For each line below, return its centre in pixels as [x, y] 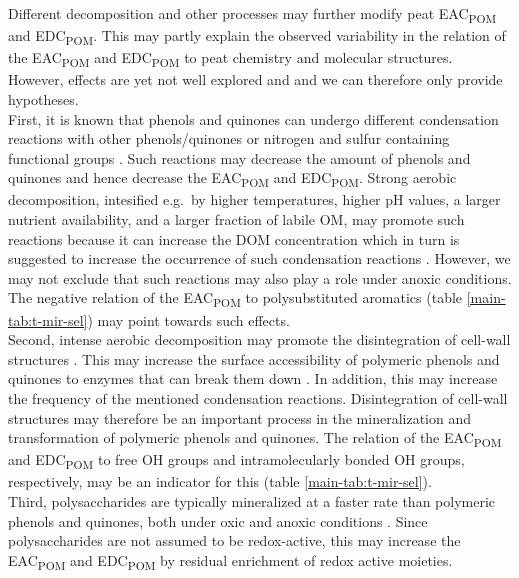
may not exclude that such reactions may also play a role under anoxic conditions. [260, 277]
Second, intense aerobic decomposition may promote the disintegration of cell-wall [259, 339]
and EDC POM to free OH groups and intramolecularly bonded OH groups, [236, 461]
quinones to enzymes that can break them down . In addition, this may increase [253, 378]
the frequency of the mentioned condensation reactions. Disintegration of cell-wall [258, 397]
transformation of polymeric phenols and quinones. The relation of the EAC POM [255, 438]
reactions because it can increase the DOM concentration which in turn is [234, 238]
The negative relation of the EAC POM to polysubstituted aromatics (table [235, 299]
